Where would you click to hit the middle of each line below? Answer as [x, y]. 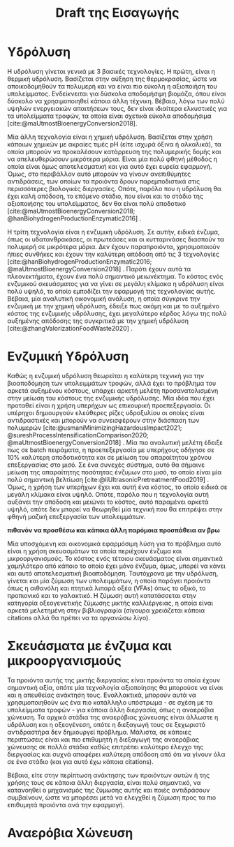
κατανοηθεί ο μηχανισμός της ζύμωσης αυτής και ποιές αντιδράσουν [109, 790]
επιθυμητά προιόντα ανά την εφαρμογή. [66, 804]
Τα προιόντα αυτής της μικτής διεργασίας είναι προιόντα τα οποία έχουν [114, 680]
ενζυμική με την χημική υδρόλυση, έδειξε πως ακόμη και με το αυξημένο [114, 306]
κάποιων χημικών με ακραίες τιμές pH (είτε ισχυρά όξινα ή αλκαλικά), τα [114, 144]
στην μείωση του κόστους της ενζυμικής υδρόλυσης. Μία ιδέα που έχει [111, 398]
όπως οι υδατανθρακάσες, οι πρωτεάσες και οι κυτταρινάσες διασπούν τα [116, 239]
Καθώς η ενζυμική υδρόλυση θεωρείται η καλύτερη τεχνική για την [106, 375]
